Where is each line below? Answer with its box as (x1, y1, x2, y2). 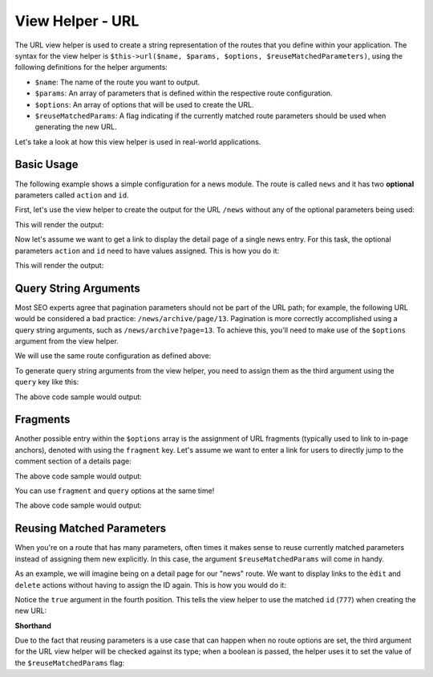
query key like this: (14, 377, 79, 387)
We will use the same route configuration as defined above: (14, 351, 212, 361)
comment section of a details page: (14, 456, 132, 466)
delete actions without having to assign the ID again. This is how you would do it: (14, 580, 286, 589)
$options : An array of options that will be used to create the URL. (34, 100, 254, 109)
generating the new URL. (34, 122, 117, 132)
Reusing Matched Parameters (14, 522, 167, 536)
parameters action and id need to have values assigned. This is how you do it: (14, 246, 280, 255)
